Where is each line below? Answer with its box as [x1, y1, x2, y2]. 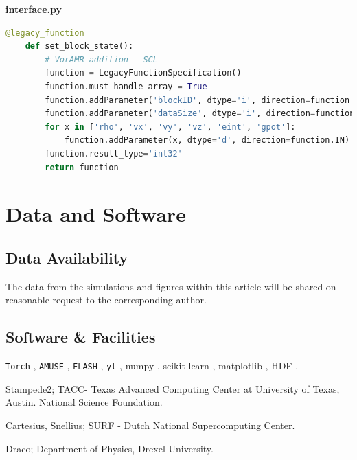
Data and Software [5, 200, 186, 228]
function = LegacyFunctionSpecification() [45, 68, 242, 78]
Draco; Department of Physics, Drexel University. [5, 441, 214, 455]
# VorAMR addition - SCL [45, 54, 158, 65]
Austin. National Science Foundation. [5, 395, 163, 409]
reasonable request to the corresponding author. [5, 292, 207, 307]
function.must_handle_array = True [45, 81, 207, 91]
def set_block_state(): [25, 41, 134, 51]
